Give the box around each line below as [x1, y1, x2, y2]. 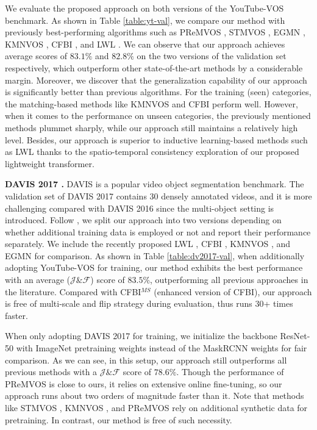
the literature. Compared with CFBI [5, 285, 141, 298]
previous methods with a [5, 365, 98, 378]
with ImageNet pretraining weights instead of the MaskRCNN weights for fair [16, 342, 307, 354]
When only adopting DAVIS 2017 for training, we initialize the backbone [5, 329, 277, 342]
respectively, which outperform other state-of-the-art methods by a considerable [5, 61, 303, 74]
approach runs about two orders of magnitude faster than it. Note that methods [5, 389, 304, 402]
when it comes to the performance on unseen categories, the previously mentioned [5, 109, 311, 122]
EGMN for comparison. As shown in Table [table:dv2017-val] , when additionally [5, 249, 305, 262]
